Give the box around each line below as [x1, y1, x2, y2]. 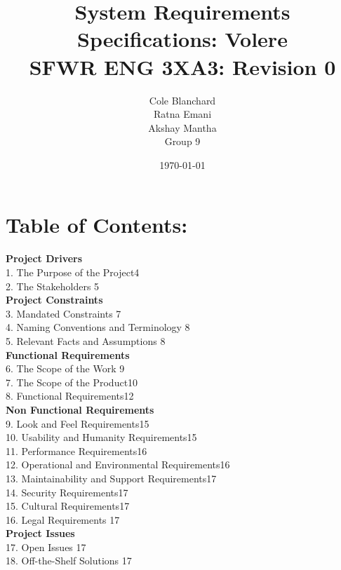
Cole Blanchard [149, 93, 216, 107]
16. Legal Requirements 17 [6, 512, 120, 527]
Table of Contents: [6, 210, 188, 239]
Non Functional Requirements [6, 402, 154, 416]
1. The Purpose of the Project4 [6, 265, 140, 279]
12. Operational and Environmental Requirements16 [6, 457, 230, 472]
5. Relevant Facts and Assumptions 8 [6, 333, 166, 348]
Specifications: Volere [77, 25, 288, 53]
